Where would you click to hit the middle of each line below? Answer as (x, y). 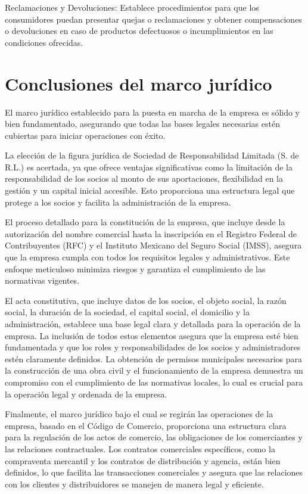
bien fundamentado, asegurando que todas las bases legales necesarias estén (142, 124)
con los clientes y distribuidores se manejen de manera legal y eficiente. (134, 484)
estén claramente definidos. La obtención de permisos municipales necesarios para (154, 358)
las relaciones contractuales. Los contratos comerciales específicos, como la (140, 448)
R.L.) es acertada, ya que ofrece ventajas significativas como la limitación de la (149, 167)
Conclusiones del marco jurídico (139, 83)
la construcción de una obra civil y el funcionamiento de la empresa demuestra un (154, 370)
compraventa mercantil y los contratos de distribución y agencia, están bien (143, 460)
